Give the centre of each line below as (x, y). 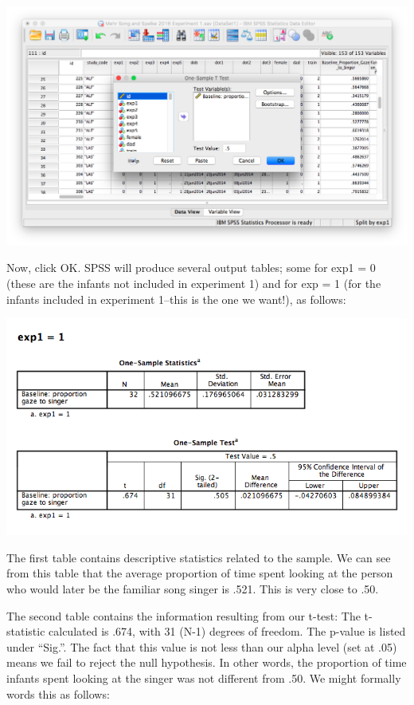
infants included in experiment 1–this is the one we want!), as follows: (176, 299)
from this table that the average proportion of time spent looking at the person (200, 573)
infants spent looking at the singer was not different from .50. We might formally (204, 677)
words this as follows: (58, 693)
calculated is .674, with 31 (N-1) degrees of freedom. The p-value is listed (227, 631)
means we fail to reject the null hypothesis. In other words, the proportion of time (207, 662)
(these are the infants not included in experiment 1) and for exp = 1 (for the (194, 283)
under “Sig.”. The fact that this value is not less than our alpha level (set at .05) (202, 646)
